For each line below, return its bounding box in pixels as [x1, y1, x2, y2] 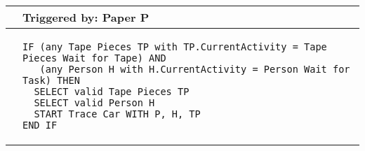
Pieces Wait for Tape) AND [22, 52, 166, 64]
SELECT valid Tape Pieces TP [34, 86, 190, 97]
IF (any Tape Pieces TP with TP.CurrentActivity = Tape [22, 41, 327, 52]
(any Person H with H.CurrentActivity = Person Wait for [39, 64, 350, 75]
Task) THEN [22, 75, 80, 86]
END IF [22, 120, 58, 131]
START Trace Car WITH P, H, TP [34, 108, 201, 120]
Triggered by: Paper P [22, 9, 150, 25]
